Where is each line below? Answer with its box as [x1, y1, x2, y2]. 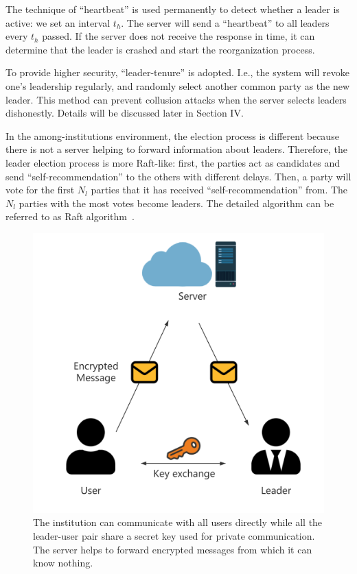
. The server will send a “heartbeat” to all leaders [121, 15, 330, 29]
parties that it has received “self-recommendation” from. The [91, 182, 348, 197]
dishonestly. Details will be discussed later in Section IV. [5, 106, 244, 120]
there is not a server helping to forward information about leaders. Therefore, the [5, 142, 347, 156]
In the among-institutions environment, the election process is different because [5, 128, 339, 143]
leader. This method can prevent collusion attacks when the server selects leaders [5, 92, 347, 106]
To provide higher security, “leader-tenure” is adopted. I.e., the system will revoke [5, 65, 350, 80]
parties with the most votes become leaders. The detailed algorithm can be [19, 195, 334, 210]
